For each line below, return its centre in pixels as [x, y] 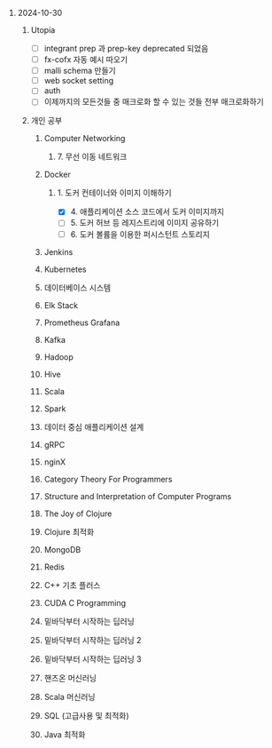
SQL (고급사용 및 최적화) [87, 715]
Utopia [43, 30]
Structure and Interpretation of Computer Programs [138, 496]
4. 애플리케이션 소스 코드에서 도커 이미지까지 [147, 211]
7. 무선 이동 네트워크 [92, 157]
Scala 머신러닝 [70, 696]
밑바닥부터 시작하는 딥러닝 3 [93, 659]
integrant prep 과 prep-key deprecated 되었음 [126, 48]
